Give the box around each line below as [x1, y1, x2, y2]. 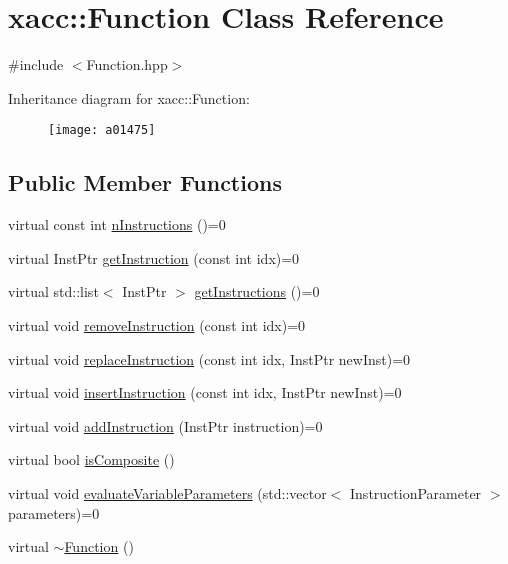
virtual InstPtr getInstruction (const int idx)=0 [8, 247, 300, 268]
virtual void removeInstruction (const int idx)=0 [8, 314, 306, 335]
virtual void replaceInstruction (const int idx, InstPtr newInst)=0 [8, 348, 411, 369]
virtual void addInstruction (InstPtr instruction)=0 [8, 415, 323, 436]
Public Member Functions [8, 167, 282, 198]
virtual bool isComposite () [8, 449, 175, 470]
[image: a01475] [48, 123, 156, 138]
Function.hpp [86, 54, 168, 75]
